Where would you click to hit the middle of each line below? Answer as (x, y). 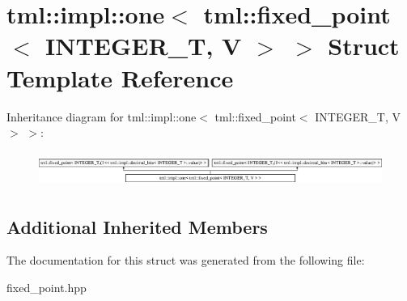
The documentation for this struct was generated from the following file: (186, 260)
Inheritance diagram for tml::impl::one (102, 116)
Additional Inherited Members (137, 226)
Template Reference (120, 77)
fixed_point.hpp (47, 287)
